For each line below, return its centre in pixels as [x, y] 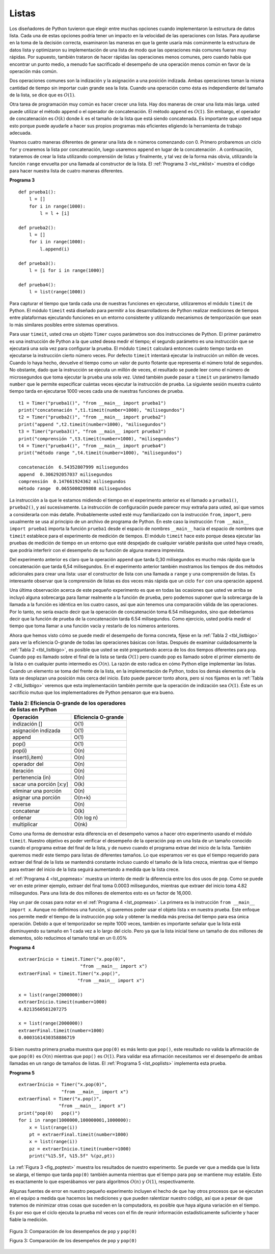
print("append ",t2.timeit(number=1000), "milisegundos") [92, 424]
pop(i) [20, 750]
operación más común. [34, 71]
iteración [23, 770]
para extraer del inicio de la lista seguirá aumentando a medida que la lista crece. [94, 869]
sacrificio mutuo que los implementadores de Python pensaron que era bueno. [92, 692]
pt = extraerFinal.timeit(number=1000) [79, 1134]
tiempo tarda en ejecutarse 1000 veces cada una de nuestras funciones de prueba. [97, 391]
